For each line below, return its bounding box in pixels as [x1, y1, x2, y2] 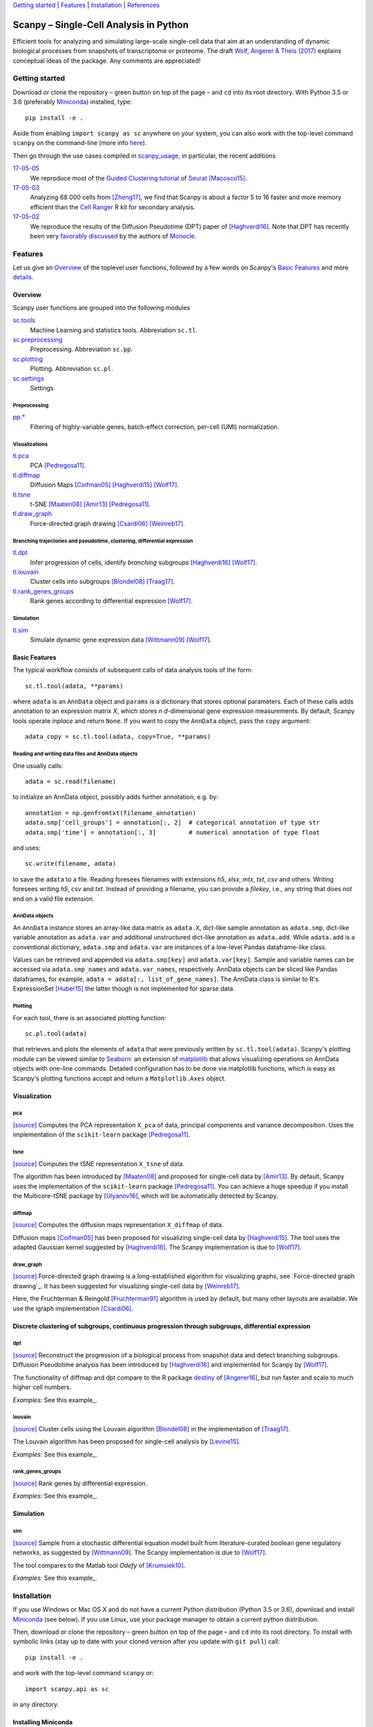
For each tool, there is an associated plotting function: [12, 1013, 166, 1022]
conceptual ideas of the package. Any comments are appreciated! [12, 56, 201, 65]
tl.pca [12, 452, 29, 460]
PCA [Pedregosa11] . [30, 461, 86, 470]
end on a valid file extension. [12, 895, 95, 903]
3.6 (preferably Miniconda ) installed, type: [12, 97, 133, 106]
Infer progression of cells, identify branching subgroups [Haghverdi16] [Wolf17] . [30, 558, 258, 566]
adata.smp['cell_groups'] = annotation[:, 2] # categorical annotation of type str [25, 819, 321, 827]
